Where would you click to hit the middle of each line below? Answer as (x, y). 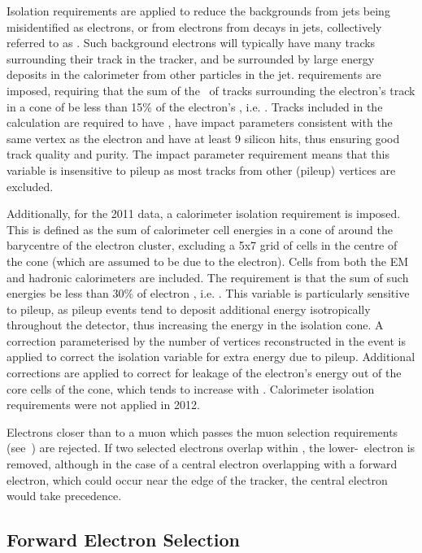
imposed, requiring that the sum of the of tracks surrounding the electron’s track (211, 90)
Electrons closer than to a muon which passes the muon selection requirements (202, 431)
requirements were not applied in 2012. (103, 405)
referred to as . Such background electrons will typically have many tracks (191, 43)
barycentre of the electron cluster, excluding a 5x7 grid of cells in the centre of (202, 245)
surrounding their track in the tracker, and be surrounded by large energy (191, 58)
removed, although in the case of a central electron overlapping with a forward (202, 464)
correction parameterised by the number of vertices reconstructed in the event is (206, 340)
